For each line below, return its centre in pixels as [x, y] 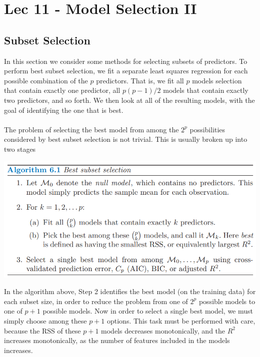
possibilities [207, 129]
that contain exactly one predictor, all [62, 90]
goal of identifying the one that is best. [64, 110]
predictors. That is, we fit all [140, 80]
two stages [20, 149]
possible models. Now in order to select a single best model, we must [148, 311]
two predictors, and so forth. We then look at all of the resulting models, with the [129, 100]
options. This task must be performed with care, [181, 320]
